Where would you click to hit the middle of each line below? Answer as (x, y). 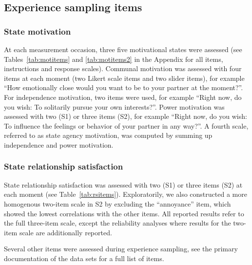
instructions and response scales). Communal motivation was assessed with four (123, 68)
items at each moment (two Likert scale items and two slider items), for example (124, 78)
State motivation (38, 31)
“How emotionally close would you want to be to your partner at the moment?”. (124, 87)
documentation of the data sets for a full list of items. (84, 258)
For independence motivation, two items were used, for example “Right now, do (123, 97)
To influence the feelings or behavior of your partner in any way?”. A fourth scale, (126, 125)
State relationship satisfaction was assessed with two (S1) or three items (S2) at (123, 184)
